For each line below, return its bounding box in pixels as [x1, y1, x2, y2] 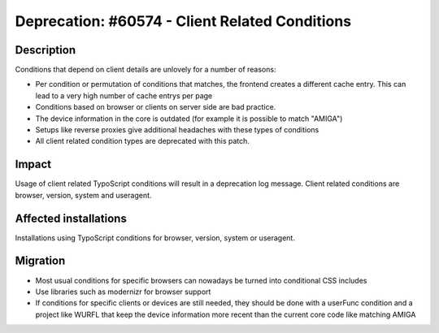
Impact [15, 158, 52, 171]
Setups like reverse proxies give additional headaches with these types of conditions [35, 125, 319, 135]
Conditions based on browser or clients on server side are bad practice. [35, 102, 276, 112]
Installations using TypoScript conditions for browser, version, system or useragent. [15, 232, 296, 243]
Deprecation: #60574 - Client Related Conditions [15, 12, 352, 30]
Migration [15, 254, 66, 268]
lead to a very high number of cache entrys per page [35, 90, 213, 101]
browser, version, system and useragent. [15, 190, 152, 200]
